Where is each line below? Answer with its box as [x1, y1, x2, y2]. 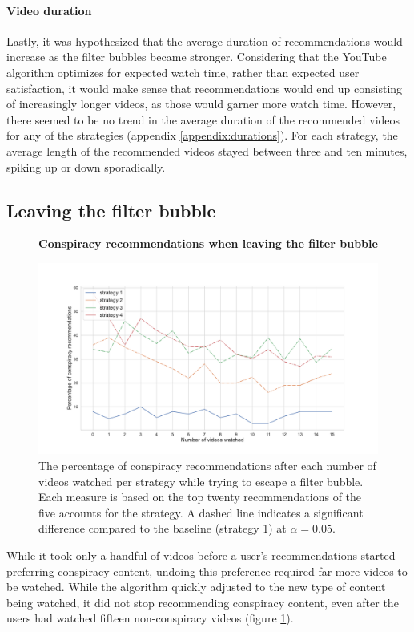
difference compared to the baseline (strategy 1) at [38, 520, 287, 537]
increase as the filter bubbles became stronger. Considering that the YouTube [6, 48, 387, 65]
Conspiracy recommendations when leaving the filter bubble [38, 235, 378, 252]
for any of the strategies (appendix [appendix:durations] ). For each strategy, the [6, 127, 398, 144]
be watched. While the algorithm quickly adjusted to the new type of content [6, 578, 386, 595]
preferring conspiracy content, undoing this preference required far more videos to [6, 562, 408, 579]
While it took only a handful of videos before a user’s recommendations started [6, 547, 396, 563]
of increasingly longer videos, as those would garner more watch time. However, [6, 95, 396, 112]
